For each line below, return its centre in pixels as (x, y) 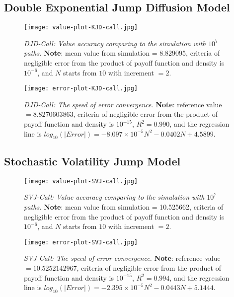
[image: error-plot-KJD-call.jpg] (81, 89)
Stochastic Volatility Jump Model (92, 161)
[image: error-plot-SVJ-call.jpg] (81, 242)
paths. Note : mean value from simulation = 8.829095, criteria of (122, 53)
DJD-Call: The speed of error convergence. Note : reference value (123, 104)
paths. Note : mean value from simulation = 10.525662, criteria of (124, 206)
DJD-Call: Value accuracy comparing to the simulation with (115, 43)
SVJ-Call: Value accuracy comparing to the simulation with (114, 197)
